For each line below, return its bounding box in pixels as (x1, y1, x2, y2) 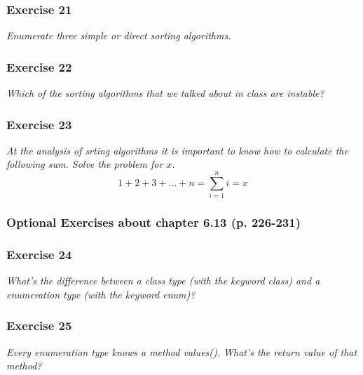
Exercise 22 (6, 58, 72, 75)
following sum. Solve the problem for (6, 157, 163, 171)
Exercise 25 (6, 317, 72, 334)
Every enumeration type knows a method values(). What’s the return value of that (6, 344, 357, 359)
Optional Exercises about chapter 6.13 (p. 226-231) (6, 213, 301, 231)
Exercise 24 (6, 245, 72, 263)
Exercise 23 (6, 115, 72, 133)
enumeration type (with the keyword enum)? (6, 287, 196, 301)
